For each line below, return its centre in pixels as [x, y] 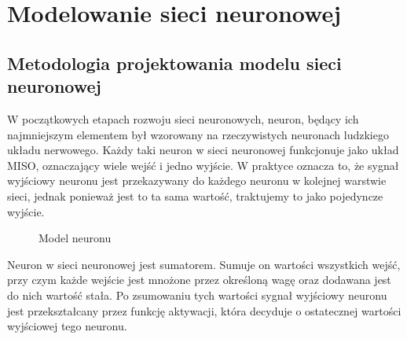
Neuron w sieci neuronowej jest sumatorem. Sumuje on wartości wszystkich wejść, [204, 264]
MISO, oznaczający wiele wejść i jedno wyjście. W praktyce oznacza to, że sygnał [203, 165]
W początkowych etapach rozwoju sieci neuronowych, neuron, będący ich [183, 118]
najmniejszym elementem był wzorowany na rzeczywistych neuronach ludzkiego [198, 134]
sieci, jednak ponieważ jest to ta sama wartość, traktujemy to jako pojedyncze [195, 195]
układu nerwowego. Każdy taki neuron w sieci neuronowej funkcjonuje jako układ [203, 150]
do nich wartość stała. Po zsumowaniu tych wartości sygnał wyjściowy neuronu [197, 295]
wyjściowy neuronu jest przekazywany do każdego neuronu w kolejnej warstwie [197, 181]
